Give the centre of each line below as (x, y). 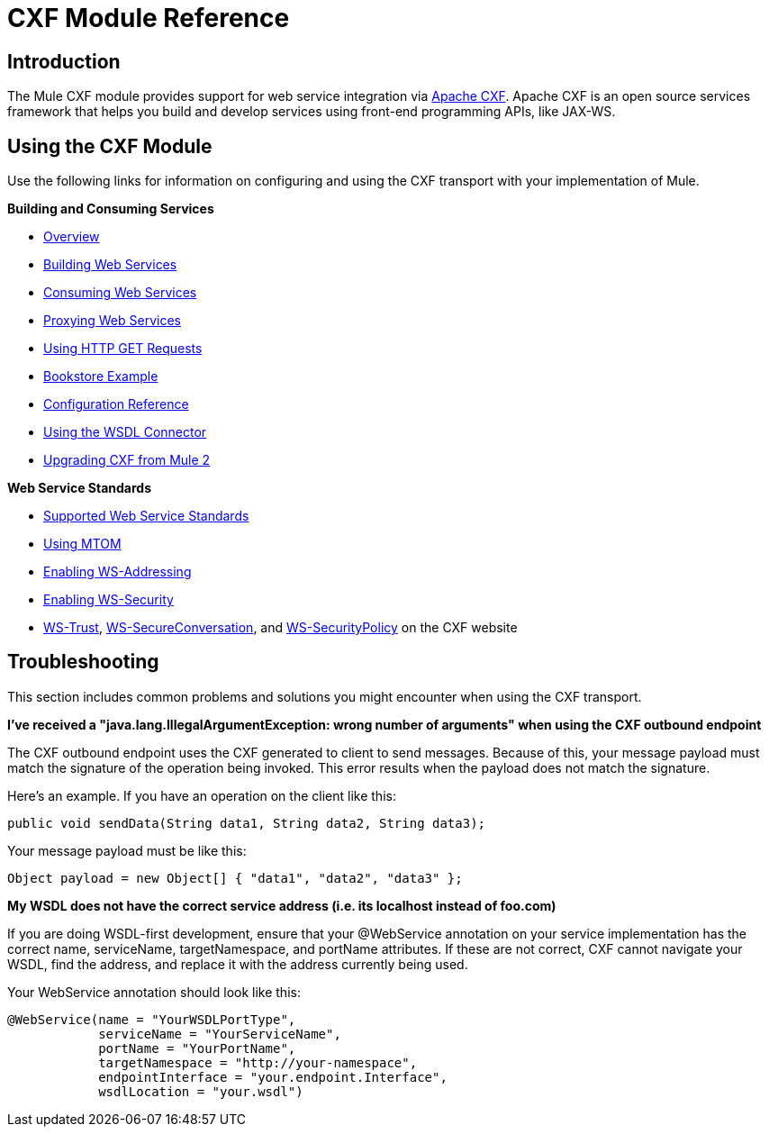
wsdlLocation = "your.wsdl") (201, 1091)
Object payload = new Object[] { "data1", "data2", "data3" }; (235, 878)
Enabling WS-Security (109, 600)
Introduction (64, 61)
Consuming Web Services (120, 293)
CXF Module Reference (149, 18)
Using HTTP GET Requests (123, 349)
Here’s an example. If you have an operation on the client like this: (202, 795)
